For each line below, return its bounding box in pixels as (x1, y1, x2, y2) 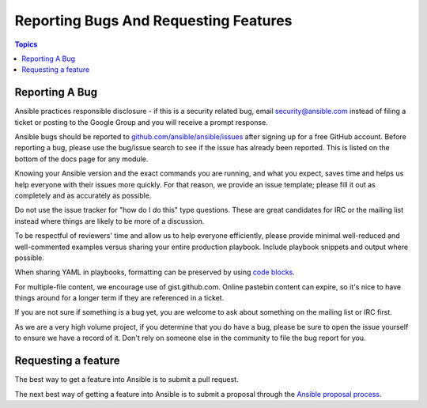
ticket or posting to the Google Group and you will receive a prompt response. (14, 117, 268, 127)
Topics (14, 40, 38, 49)
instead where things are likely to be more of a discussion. (14, 216, 205, 225)
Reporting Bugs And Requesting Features (14, 12, 293, 29)
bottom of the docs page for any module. (14, 154, 149, 164)
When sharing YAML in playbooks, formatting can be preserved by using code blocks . (14, 267, 296, 277)
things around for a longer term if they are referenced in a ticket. (14, 293, 225, 303)
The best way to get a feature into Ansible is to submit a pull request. (14, 375, 239, 384)
